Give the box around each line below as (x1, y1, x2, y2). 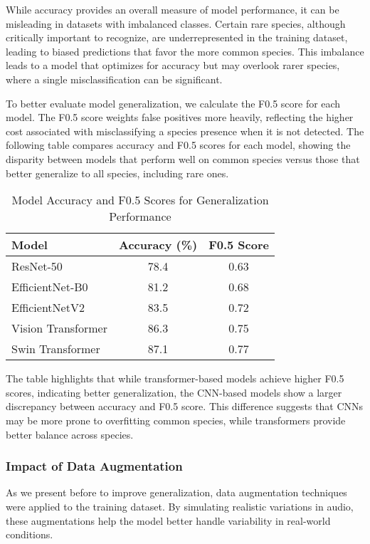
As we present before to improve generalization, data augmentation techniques (6, 485, 347, 500)
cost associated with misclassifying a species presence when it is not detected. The (6, 123, 364, 138)
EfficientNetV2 (11, 299, 85, 316)
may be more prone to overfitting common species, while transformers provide (6, 412, 346, 427)
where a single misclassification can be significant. (6, 71, 223, 86)
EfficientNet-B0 (11, 278, 88, 295)
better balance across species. (6, 427, 134, 441)
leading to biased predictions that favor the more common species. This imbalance (6, 43, 364, 58)
